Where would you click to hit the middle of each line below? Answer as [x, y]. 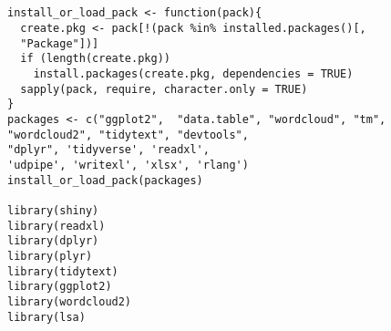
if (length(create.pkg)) [95, 59]
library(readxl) [57, 226]
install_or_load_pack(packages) [105, 180]
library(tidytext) [63, 271]
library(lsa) [46, 317]
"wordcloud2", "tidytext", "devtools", [128, 134]
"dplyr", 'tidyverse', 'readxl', [108, 150]
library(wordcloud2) [70, 301]
